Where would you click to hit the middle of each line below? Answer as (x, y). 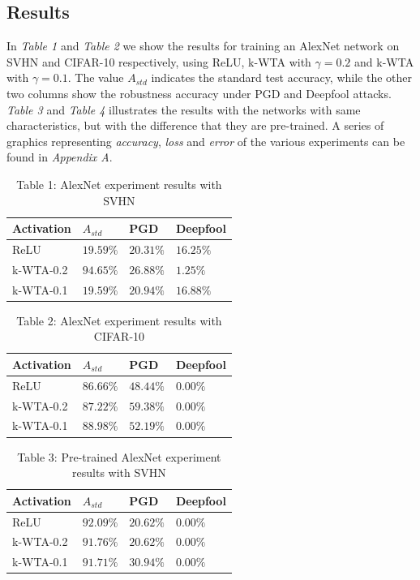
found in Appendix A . (60, 157)
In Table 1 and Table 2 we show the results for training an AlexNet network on (203, 46)
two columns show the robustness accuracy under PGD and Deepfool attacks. (199, 93)
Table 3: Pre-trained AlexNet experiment (119, 456)
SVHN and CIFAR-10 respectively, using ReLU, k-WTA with (159, 61)
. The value (96, 77)
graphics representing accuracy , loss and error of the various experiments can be (206, 141)
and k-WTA (384, 61)
